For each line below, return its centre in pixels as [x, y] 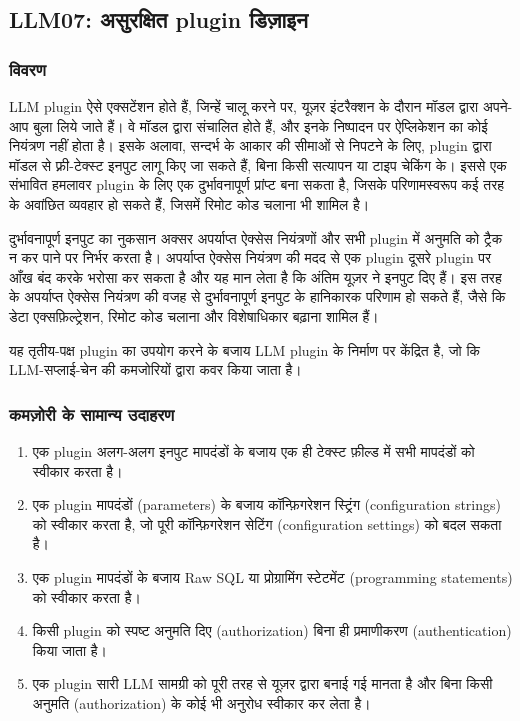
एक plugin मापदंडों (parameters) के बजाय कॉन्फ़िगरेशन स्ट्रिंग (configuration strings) [266, 504]
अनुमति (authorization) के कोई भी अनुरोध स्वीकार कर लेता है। [201, 702]
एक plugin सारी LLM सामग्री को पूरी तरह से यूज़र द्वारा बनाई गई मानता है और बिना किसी [262, 683]
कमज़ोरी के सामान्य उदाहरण [92, 413]
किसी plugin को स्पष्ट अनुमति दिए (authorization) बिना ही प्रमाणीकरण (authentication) [272, 630]
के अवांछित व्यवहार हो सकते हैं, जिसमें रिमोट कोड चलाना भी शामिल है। [189, 203]
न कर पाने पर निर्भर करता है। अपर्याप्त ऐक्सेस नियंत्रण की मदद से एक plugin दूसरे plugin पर [250, 257]
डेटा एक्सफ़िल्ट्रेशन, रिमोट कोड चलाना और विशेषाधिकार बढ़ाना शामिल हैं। [194, 315]
